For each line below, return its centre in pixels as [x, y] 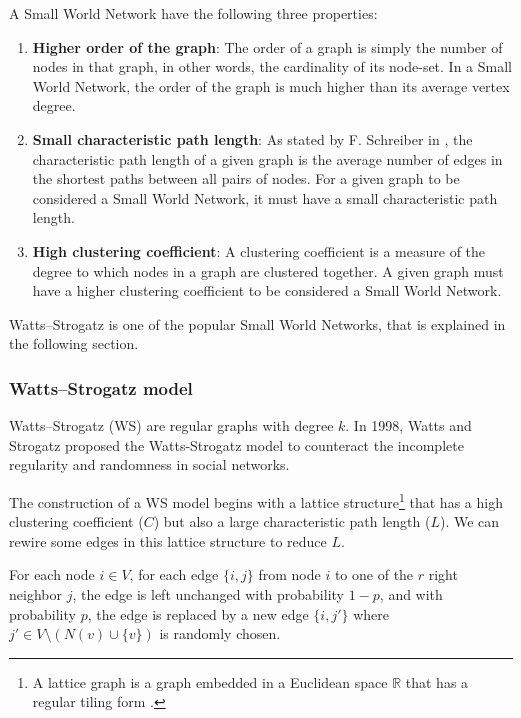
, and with [411, 593]
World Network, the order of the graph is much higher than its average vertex [271, 85]
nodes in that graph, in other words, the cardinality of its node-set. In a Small [272, 66]
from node [289, 574]
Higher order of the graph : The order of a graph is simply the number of [267, 46]
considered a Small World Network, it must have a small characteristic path [265, 197]
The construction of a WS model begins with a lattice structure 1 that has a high [256, 500]
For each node [52, 574]
